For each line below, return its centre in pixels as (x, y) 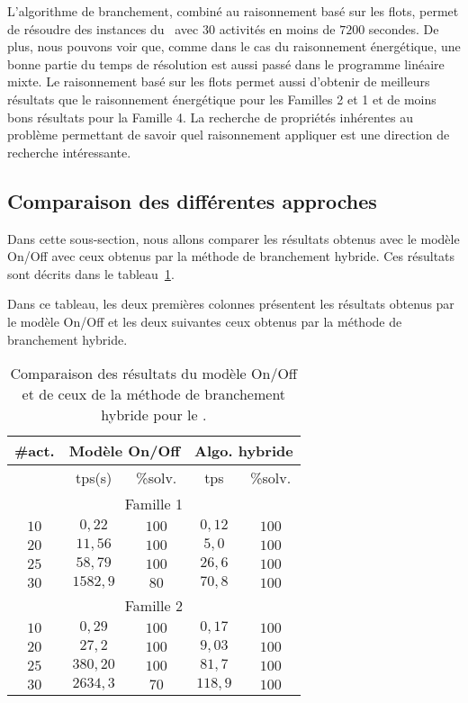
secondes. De (404, 28)
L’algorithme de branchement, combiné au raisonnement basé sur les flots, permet (233, 11)
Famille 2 (153, 606)
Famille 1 (153, 504)
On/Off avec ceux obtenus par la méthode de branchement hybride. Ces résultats (231, 256)
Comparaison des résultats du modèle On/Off (154, 374)
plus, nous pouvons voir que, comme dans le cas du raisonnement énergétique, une (234, 46)
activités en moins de (277, 28)
